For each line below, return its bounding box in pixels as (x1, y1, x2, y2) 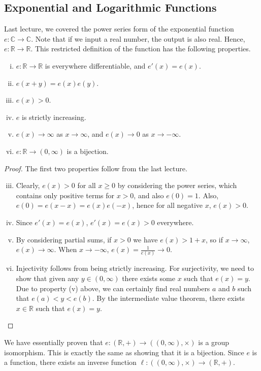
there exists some (122, 273, 175, 284)
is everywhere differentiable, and (45, 60, 146, 71)
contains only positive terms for (16, 190, 114, 200)
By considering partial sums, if (16, 234, 112, 244)
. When (54, 244, 77, 255)
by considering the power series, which (117, 180, 237, 191)
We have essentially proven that (4, 336, 103, 347)
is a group (198, 336, 230, 347)
